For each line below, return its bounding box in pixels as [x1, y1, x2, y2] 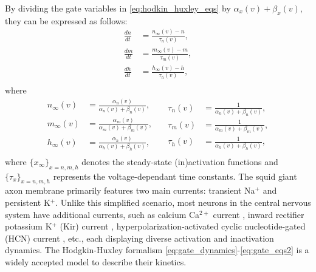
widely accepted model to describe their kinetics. [5, 256, 187, 268]
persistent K [5, 196, 50, 209]
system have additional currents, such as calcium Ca [5, 208, 200, 220]
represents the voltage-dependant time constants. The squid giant [53, 169, 297, 182]
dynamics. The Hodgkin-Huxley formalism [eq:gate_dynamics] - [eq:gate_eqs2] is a [5, 243, 309, 256]
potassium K [5, 220, 52, 233]
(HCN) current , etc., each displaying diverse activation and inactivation [5, 231, 274, 244]
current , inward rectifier [213, 208, 304, 220]
